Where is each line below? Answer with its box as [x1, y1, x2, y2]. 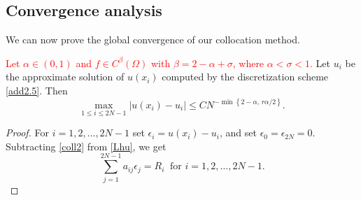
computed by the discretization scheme [162, 69, 329, 84]
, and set [220, 125, 257, 140]
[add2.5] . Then [6, 83, 68, 97]
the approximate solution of [6, 69, 125, 84]
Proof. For [6, 125, 50, 140]
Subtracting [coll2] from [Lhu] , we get [6, 138, 167, 153]
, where [232, 55, 264, 70]
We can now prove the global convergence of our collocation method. [6, 32, 300, 47]
